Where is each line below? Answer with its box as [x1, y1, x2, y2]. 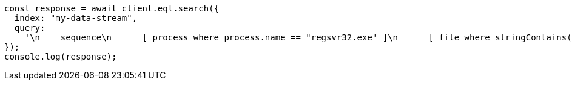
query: [14, 23, 45, 33]
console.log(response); [4, 52, 117, 61]
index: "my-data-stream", [14, 13, 138, 23]
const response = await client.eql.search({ [4, 4, 220, 13]
